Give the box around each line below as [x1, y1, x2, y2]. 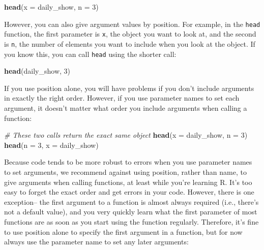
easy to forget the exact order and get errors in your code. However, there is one [4, 186, 254, 197]
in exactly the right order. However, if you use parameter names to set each [4, 92, 240, 103]
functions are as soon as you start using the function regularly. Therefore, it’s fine [4, 216, 259, 227]
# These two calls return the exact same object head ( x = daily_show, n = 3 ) [4, 130, 248, 140]
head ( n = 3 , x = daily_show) [4, 139, 99, 150]
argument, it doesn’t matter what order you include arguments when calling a [4, 103, 247, 113]
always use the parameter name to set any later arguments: [4, 236, 189, 247]
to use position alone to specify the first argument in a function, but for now [4, 226, 243, 237]
